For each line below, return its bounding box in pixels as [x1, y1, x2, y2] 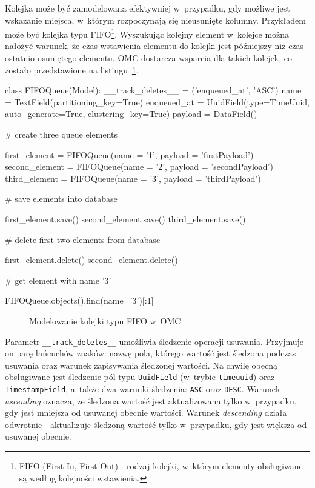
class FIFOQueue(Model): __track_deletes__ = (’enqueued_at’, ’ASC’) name [5, 84, 302, 96]
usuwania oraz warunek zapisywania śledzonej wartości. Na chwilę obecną [5, 358, 277, 371]
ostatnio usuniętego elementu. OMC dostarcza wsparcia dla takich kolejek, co [5, 52, 293, 64]
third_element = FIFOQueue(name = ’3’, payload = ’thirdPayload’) [5, 172, 261, 184]
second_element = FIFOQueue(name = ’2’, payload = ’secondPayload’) [5, 160, 273, 173]
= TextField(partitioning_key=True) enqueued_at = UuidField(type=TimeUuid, [5, 95, 310, 108]
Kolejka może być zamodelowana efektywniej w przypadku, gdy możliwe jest [5, 2, 290, 14]
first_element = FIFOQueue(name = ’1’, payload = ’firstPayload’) [5, 148, 254, 161]
